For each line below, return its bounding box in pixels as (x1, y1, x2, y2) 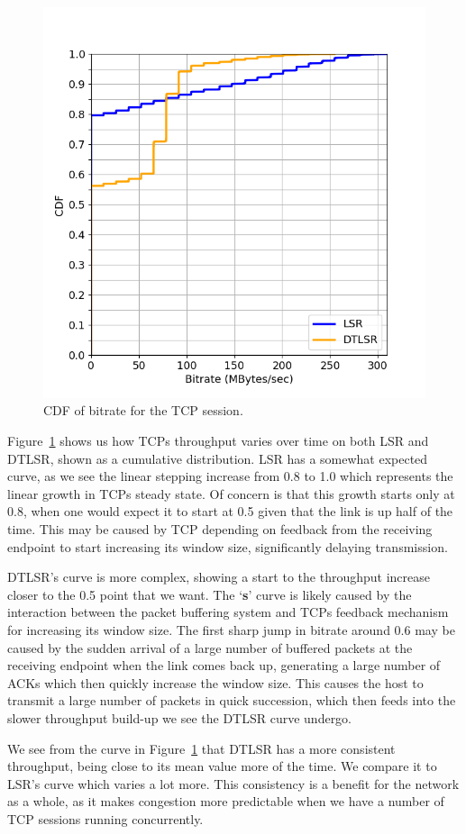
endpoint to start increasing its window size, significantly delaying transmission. (7, 537, 448, 556)
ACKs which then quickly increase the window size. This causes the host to (7, 673, 424, 692)
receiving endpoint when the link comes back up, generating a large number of (7, 656, 441, 675)
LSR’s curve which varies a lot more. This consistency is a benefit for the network (7, 774, 460, 793)
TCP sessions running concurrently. (7, 809, 204, 828)
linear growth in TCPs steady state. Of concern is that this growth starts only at (7, 484, 455, 503)
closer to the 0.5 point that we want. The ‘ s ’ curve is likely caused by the (7, 585, 412, 603)
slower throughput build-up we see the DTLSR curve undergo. (7, 708, 352, 727)
